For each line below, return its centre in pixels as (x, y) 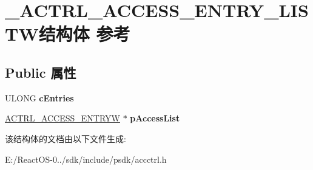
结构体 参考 (84, 34)
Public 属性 (41, 72)
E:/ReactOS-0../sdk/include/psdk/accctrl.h (86, 159)
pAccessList (155, 118)
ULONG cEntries (39, 97)
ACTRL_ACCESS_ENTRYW (62, 118)
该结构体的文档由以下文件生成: (66, 138)
